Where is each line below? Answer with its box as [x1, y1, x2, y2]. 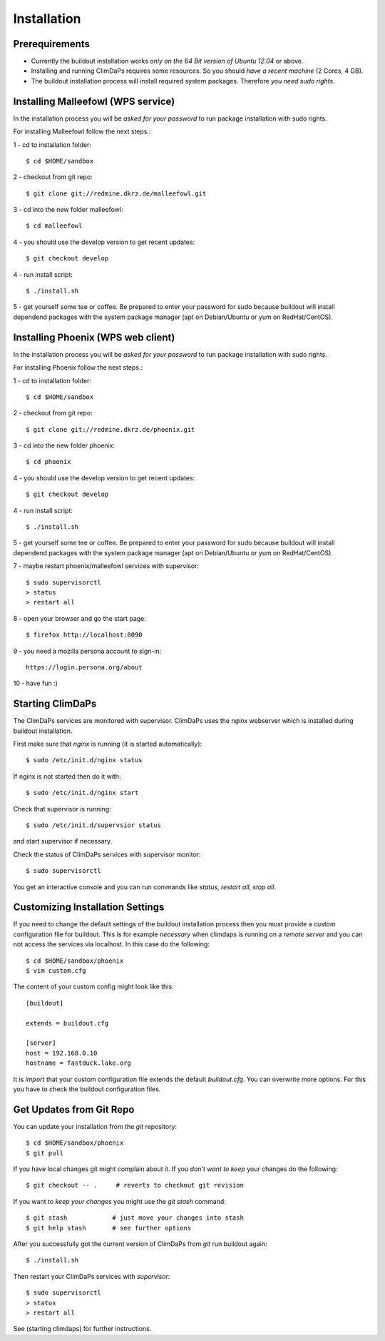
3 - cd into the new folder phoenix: [13, 441, 115, 450]
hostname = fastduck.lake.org [26, 1059, 132, 1067]
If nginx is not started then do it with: [13, 771, 121, 781]
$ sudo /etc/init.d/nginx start [26, 789, 139, 797]
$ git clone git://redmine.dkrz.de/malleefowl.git [26, 189, 207, 198]
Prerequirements [13, 38, 91, 50]
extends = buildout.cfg [26, 1019, 109, 1027]
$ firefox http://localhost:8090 [26, 631, 143, 639]
